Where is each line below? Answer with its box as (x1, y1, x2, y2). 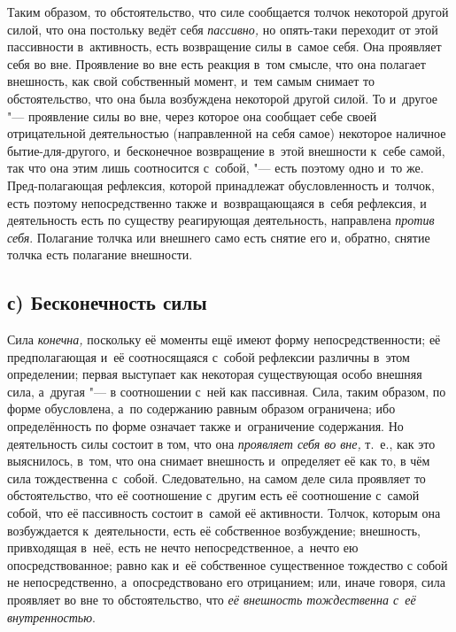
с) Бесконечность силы (7, 289, 207, 316)
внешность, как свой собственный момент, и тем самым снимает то (7, 72, 375, 90)
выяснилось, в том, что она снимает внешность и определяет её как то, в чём (7, 451, 430, 470)
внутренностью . (7, 607, 96, 626)
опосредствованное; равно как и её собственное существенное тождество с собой (7, 555, 448, 574)
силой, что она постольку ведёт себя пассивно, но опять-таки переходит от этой (7, 19, 438, 38)
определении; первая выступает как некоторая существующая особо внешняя (7, 365, 422, 383)
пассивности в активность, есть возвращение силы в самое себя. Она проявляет (7, 37, 442, 56)
